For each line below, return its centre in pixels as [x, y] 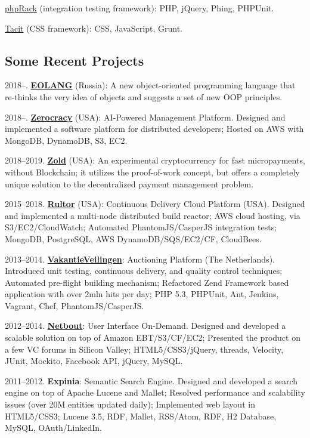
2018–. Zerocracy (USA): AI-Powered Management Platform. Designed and [145, 117]
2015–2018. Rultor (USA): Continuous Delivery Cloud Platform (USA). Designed [155, 204]
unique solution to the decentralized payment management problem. [129, 183]
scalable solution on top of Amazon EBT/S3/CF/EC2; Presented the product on [153, 337]
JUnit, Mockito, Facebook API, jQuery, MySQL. [94, 361]
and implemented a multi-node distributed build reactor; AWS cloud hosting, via [153, 215]
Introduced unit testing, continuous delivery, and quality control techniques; [144, 271]
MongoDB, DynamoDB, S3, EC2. [66, 140]
